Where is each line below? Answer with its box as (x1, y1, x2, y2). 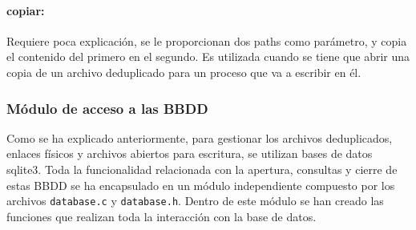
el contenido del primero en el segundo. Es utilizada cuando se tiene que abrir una (6, 48, 410, 65)
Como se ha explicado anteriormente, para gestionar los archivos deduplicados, (6, 129, 393, 146)
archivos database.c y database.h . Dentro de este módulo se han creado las (6, 192, 384, 209)
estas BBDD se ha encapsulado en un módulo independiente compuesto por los (6, 176, 395, 193)
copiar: (6, 2, 45, 18)
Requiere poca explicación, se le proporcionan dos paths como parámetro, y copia (6, 32, 407, 49)
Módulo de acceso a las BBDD (6, 98, 208, 118)
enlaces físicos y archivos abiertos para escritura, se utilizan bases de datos (6, 145, 373, 162)
